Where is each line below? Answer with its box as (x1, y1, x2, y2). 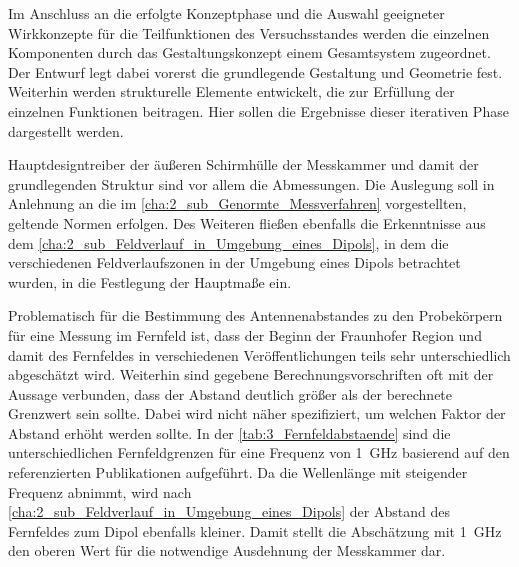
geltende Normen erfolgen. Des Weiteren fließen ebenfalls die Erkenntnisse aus (8, 212, 486, 233)
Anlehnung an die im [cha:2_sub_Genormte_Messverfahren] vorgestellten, (8, 193, 467, 214)
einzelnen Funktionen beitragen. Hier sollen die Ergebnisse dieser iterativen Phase (8, 100, 509, 121)
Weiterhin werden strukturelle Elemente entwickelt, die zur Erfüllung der (8, 81, 455, 102)
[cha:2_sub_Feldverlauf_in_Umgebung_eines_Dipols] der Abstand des (8, 501, 450, 522)
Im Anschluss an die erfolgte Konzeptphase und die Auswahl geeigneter (8, 3, 445, 23)
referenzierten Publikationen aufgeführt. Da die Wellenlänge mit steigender (8, 462, 468, 483)
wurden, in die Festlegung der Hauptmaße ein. (8, 271, 292, 292)
